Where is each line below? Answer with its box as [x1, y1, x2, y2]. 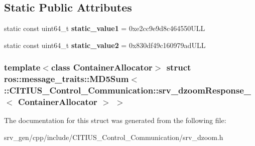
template [4, 61, 41, 73]
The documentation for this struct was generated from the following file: [4, 115, 226, 125]
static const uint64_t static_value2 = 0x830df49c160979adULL [4, 39, 206, 50]
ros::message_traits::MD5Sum [4, 72, 129, 85]
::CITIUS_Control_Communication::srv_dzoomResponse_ [4, 84, 251, 96]
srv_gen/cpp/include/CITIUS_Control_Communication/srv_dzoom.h [4, 131, 223, 142]
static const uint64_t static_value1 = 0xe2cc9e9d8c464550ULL [4, 23, 205, 33]
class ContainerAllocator [51, 61, 153, 73]
